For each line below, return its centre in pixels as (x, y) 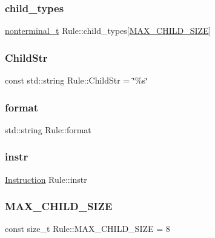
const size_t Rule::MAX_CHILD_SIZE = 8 (88, 229)
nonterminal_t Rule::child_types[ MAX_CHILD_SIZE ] (108, 31)
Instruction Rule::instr (46, 179)
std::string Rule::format (48, 129)
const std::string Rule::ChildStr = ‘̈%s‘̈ (76, 80)
